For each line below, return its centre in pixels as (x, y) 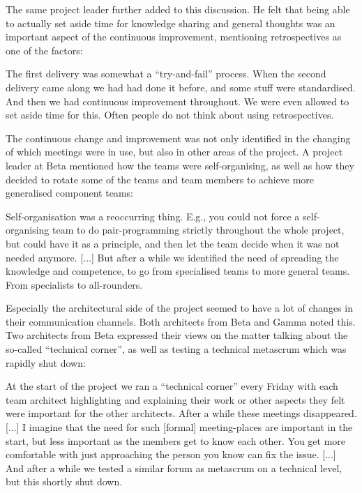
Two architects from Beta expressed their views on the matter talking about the (177, 335)
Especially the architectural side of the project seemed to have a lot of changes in (179, 308)
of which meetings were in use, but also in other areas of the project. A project (174, 152)
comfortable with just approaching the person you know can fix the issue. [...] (171, 454)
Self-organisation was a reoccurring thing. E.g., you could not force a (153, 216)
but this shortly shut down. (64, 481)
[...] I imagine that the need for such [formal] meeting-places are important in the (179, 427)
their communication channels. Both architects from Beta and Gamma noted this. (181, 321)
